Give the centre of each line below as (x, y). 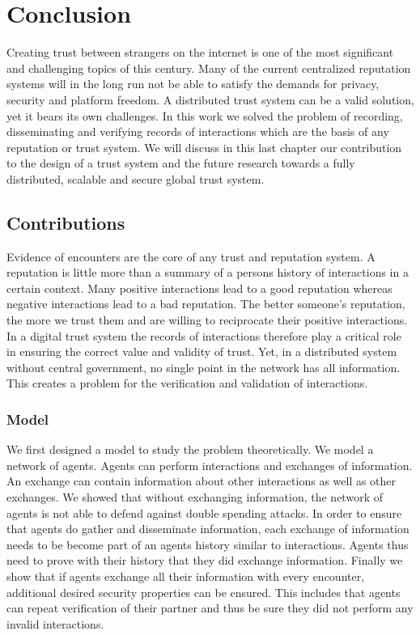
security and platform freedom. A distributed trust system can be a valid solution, (210, 99)
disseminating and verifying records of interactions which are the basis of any (198, 131)
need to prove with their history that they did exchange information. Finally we (205, 560)
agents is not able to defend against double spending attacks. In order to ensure (204, 512)
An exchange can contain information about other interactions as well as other (202, 481)
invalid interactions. (55, 623)
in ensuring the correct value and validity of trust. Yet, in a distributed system (202, 351)
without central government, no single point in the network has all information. (204, 367)
